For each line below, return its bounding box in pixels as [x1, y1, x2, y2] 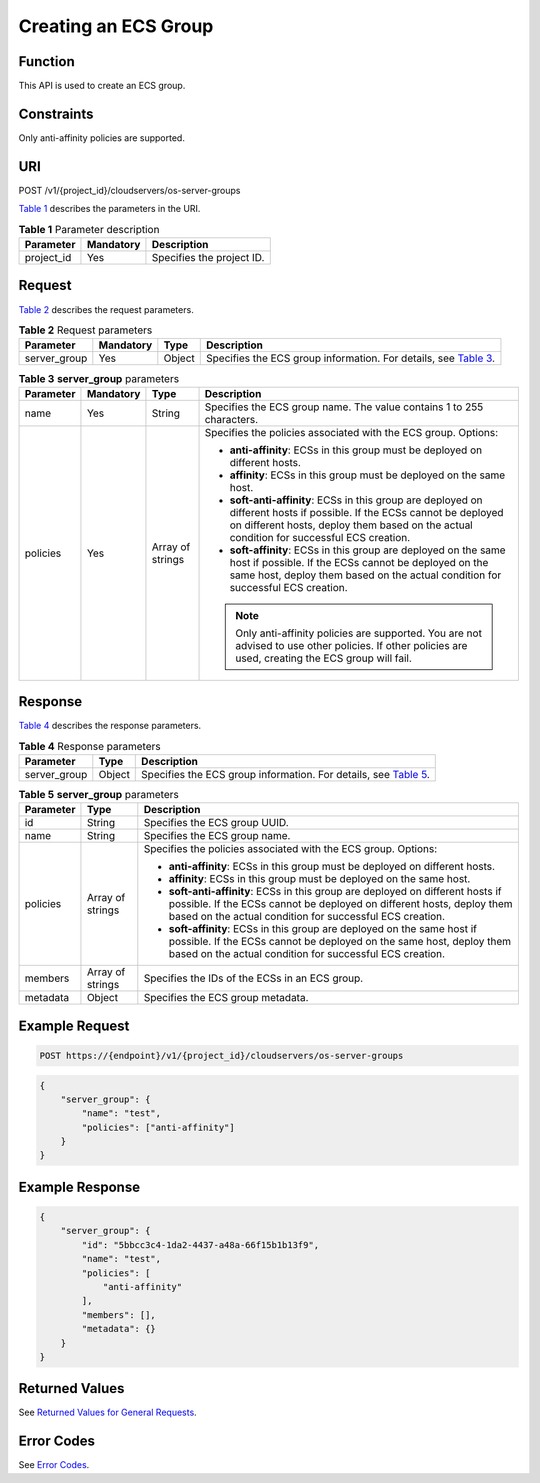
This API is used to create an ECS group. [18, 80, 186, 92]
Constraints [18, 105, 94, 122]
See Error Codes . [18, 1459, 90, 1471]
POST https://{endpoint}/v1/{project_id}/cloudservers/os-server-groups [39, 1050, 404, 1061]
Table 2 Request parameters [18, 323, 153, 337]
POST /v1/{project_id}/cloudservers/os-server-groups [18, 184, 241, 196]
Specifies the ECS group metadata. [143, 991, 309, 1005]
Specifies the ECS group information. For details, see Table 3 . [206, 351, 495, 365]
